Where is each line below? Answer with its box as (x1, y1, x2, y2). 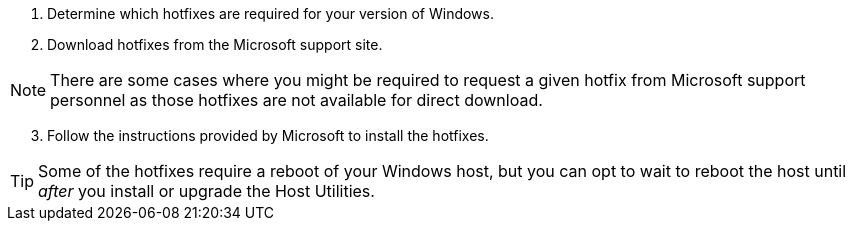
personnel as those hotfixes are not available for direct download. (50, 90, 543, 110)
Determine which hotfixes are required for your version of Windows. (47, 5, 495, 22)
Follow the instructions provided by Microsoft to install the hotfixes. (47, 127, 489, 144)
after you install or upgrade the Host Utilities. (38, 181, 375, 201)
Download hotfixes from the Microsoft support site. (47, 36, 383, 53)
